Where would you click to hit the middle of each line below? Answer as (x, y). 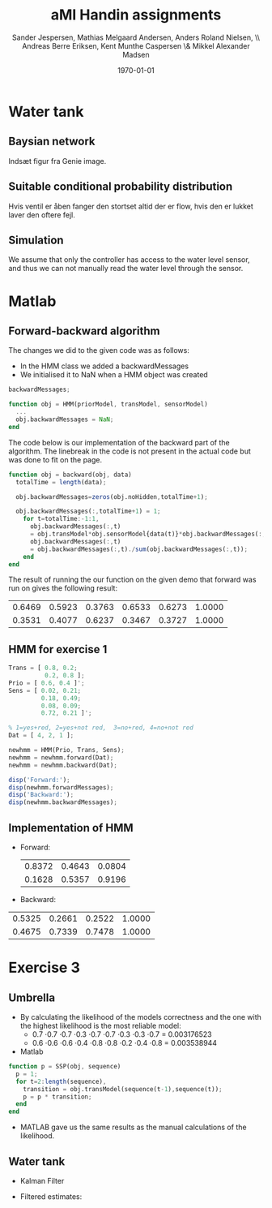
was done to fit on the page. (55, 459)
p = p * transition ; (57, 1097)
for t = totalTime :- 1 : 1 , (61, 519)
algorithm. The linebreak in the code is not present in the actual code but (130, 451)
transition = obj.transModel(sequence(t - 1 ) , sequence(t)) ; (123, 1089)
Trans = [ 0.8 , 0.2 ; (43, 668)
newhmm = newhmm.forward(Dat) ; (61, 757)
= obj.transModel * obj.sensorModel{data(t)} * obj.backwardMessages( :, (148, 534)
